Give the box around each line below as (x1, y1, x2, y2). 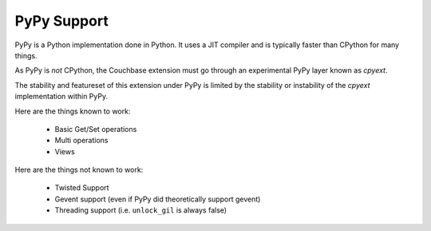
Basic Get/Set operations (54, 124, 137, 133)
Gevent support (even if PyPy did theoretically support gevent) (54, 194, 261, 204)
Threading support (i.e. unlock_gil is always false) (54, 205, 227, 215)
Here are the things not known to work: (14, 165, 144, 175)
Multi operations (54, 136, 109, 145)
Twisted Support (54, 183, 109, 193)
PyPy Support (14, 12, 109, 30)
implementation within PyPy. (14, 92, 108, 102)
